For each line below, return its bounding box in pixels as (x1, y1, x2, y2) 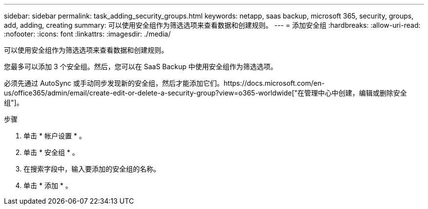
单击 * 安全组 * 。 (23, 148, 79, 156)
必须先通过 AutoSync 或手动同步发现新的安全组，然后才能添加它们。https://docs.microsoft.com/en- (4, 79, 325, 87)
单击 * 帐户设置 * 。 (23, 132, 86, 140)
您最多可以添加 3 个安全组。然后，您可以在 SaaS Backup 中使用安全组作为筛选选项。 (4, 62, 278, 71)
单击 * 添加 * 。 (23, 181, 72, 190)
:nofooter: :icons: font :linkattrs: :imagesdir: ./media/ (4, 30, 171, 38)
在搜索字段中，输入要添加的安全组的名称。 (23, 165, 160, 173)
